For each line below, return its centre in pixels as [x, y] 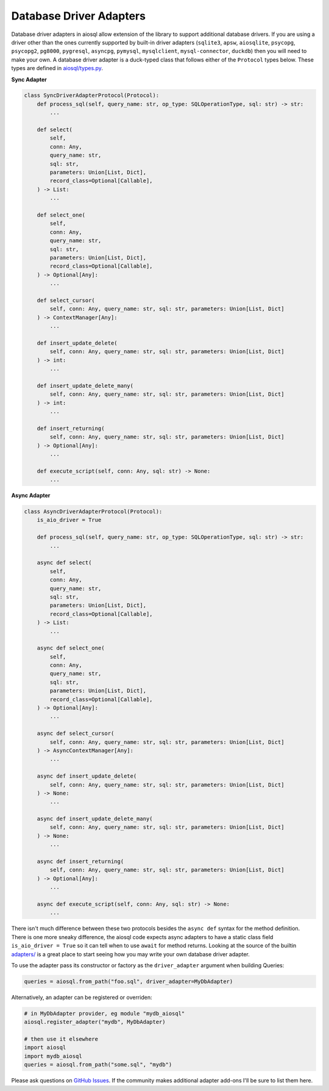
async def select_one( [71, 648]
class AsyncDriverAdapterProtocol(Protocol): [93, 512]
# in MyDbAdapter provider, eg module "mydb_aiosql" [104, 1013]
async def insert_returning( [80, 862]
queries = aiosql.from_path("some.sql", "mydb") [98, 1065]
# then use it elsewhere [61, 1039]
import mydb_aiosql [53, 1056]
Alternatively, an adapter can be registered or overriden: [82, 997]
